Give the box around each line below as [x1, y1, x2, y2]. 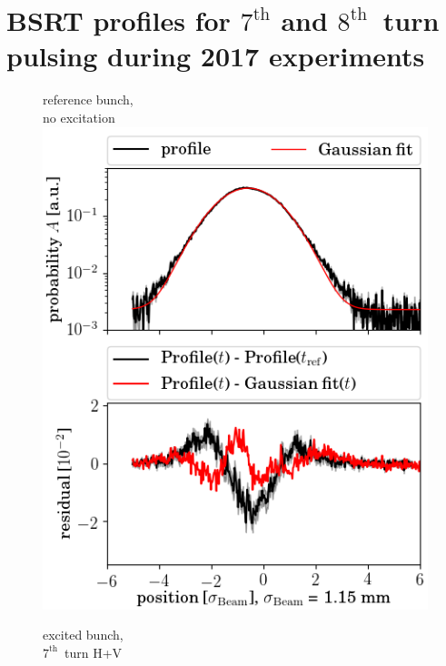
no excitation [43, 107, 115, 126]
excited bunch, [43, 625, 124, 644]
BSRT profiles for [6, 2, 231, 39]
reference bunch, [43, 90, 134, 109]
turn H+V [64, 642, 123, 661]
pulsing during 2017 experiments [6, 37, 425, 75]
